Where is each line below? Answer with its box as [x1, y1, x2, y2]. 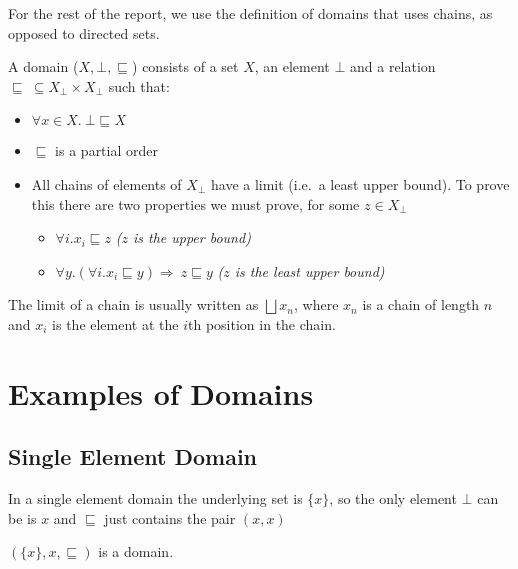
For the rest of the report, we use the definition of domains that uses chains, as [8, 3, 493, 23]
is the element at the [52, 313, 179, 334]
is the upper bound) [132, 227, 251, 248]
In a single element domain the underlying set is [8, 488, 303, 509]
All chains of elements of [31, 173, 182, 194]
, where [294, 294, 339, 315]
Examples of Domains [8, 372, 314, 413]
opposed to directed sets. [8, 22, 160, 43]
